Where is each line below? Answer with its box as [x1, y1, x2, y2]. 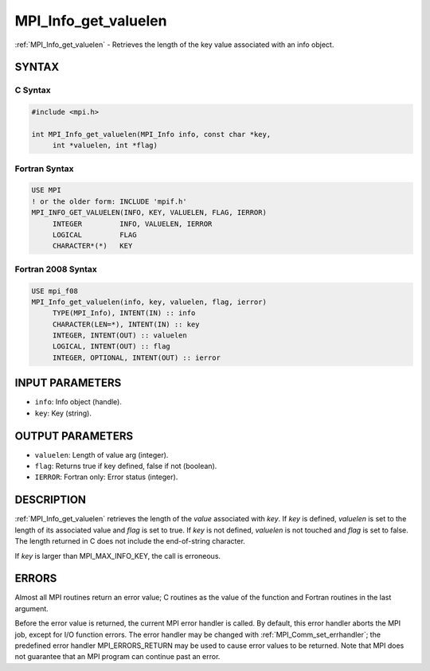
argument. [14, 603, 49, 613]
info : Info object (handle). [34, 397, 123, 407]
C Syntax [14, 84, 51, 96]
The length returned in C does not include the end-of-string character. [14, 536, 246, 546]
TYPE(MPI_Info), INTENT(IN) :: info [52, 309, 196, 318]
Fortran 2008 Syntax [14, 263, 97, 275]
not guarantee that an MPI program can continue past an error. [14, 652, 221, 661]
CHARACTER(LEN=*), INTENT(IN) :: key [52, 319, 200, 329]
